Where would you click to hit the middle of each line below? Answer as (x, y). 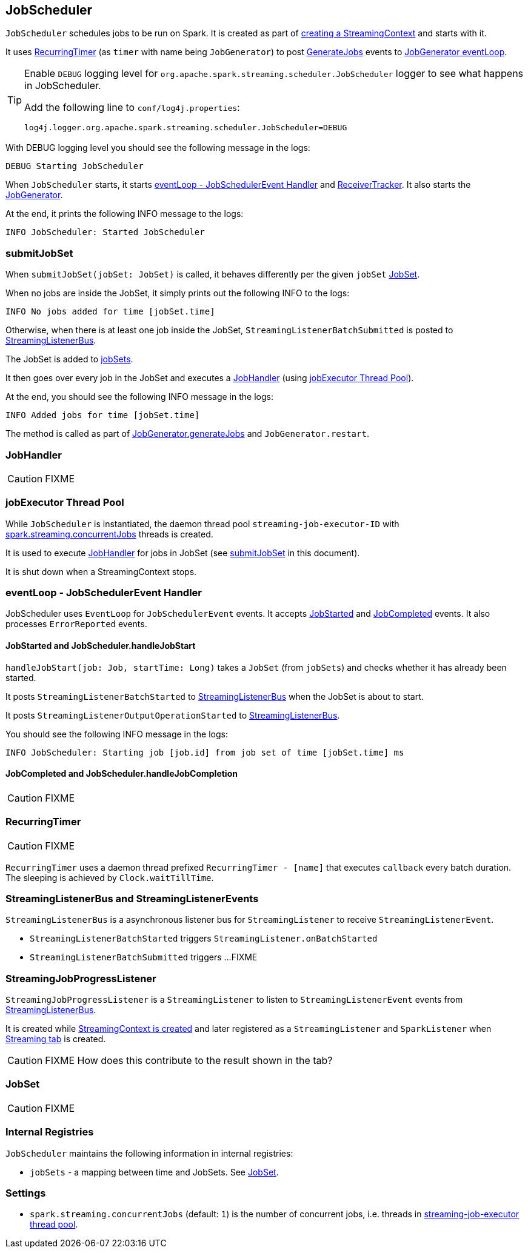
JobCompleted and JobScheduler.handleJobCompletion (122, 774)
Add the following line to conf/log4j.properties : (132, 108)
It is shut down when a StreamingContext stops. (101, 571)
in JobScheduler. (63, 86)
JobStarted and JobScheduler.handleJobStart (101, 646)
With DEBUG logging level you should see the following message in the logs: (158, 148)
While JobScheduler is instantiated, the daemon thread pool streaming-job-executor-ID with (202, 523)
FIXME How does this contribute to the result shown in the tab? (189, 1061)
